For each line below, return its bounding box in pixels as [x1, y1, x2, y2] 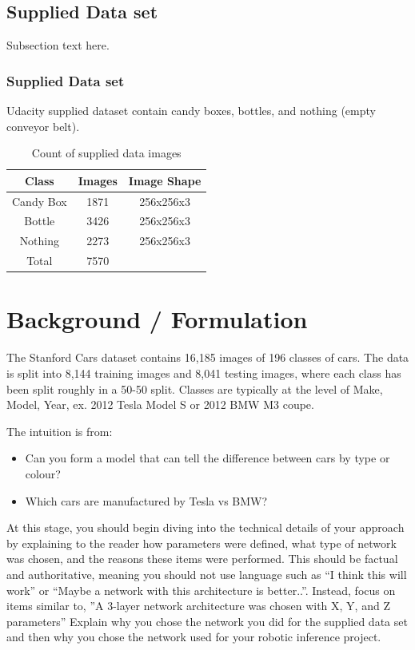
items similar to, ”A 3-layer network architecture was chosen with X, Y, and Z [6, 597, 390, 614]
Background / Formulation [6, 303, 308, 335]
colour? [25, 465, 61, 482]
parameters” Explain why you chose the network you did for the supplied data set [6, 612, 408, 629]
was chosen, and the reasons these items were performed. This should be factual [6, 550, 398, 567]
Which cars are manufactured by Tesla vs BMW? [25, 492, 268, 509]
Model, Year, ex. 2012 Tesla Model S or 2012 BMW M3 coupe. [6, 396, 314, 413]
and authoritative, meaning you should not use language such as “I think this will [6, 565, 407, 582]
